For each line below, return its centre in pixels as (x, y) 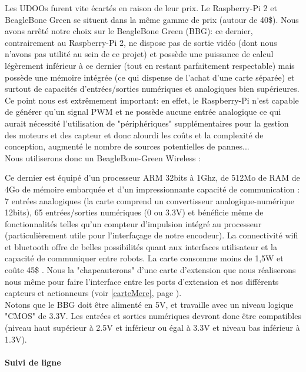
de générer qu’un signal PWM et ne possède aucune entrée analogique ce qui (143, 112)
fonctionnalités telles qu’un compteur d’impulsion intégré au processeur (133, 223)
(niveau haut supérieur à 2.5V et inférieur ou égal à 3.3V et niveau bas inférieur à (152, 328)
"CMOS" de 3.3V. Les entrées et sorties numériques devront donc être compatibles (153, 316)
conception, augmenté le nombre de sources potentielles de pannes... (127, 146)
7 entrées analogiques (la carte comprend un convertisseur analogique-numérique (150, 200)
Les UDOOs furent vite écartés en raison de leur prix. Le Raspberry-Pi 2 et (141, 8)
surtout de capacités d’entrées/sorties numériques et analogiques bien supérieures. (152, 89)
